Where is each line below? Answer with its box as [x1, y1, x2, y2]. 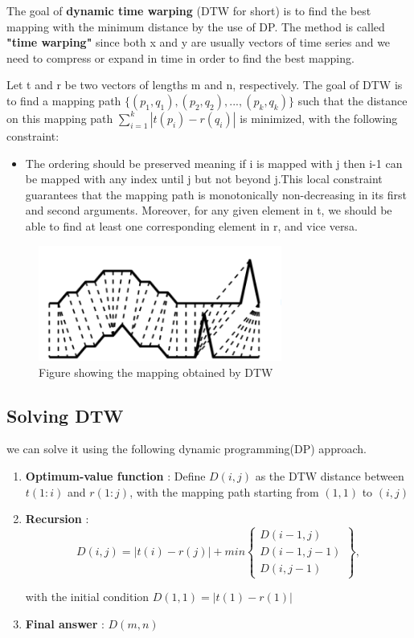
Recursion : [25, 510, 89, 527]
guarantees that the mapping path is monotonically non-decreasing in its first [25, 186, 407, 202]
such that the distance [297, 92, 408, 108]
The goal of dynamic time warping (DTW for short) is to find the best [6, 2, 371, 18]
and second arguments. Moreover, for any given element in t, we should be [25, 202, 392, 219]
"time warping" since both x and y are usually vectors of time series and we [6, 34, 391, 51]
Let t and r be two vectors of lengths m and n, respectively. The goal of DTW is [6, 76, 403, 93]
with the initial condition [25, 588, 150, 605]
